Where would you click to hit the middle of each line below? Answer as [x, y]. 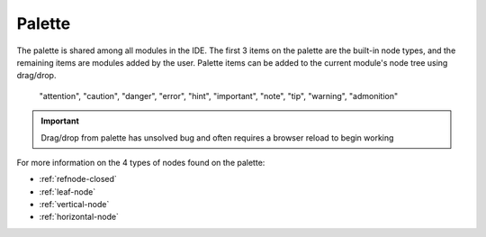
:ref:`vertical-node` [74, 205]
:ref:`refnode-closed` [78, 179]
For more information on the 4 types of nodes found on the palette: [141, 162]
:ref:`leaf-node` [67, 191]
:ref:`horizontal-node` [79, 217]
